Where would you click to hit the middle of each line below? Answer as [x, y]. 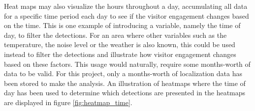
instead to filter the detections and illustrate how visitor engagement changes [120, 54]
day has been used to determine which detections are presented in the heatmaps [125, 93]
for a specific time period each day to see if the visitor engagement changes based [127, 15]
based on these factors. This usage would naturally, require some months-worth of [127, 64]
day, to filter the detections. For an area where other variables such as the [115, 35]
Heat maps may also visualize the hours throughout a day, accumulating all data [126, 6]
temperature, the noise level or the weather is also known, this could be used [120, 44]
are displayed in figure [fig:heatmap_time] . [68, 102]
